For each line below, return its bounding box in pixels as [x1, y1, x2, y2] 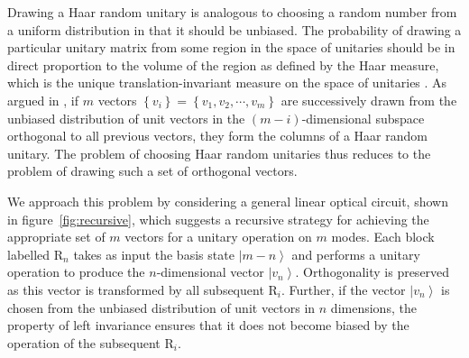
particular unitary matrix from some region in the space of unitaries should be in [7, 38, 455, 57]
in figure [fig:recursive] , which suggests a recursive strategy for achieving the [7, 209, 429, 228]
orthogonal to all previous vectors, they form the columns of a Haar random [7, 126, 428, 145]
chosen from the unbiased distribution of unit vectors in [7, 298, 316, 317]
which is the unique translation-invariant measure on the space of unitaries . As [7, 73, 447, 92]
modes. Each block [331, 227, 435, 246]
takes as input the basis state [73, 244, 234, 263]
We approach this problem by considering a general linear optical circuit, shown [7, 191, 448, 210]
